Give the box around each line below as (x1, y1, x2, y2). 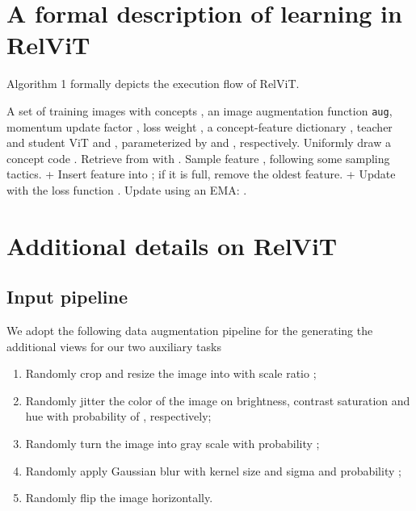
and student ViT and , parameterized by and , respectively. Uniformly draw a (6, 134, 391, 151)
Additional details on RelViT (6, 228, 338, 262)
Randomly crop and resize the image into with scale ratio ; (25, 365, 317, 382)
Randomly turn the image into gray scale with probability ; (25, 435, 320, 452)
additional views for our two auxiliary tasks (6, 337, 221, 354)
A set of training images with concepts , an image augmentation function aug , (6, 102, 393, 119)
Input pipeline (6, 284, 128, 309)
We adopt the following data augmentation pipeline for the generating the (6, 322, 373, 339)
